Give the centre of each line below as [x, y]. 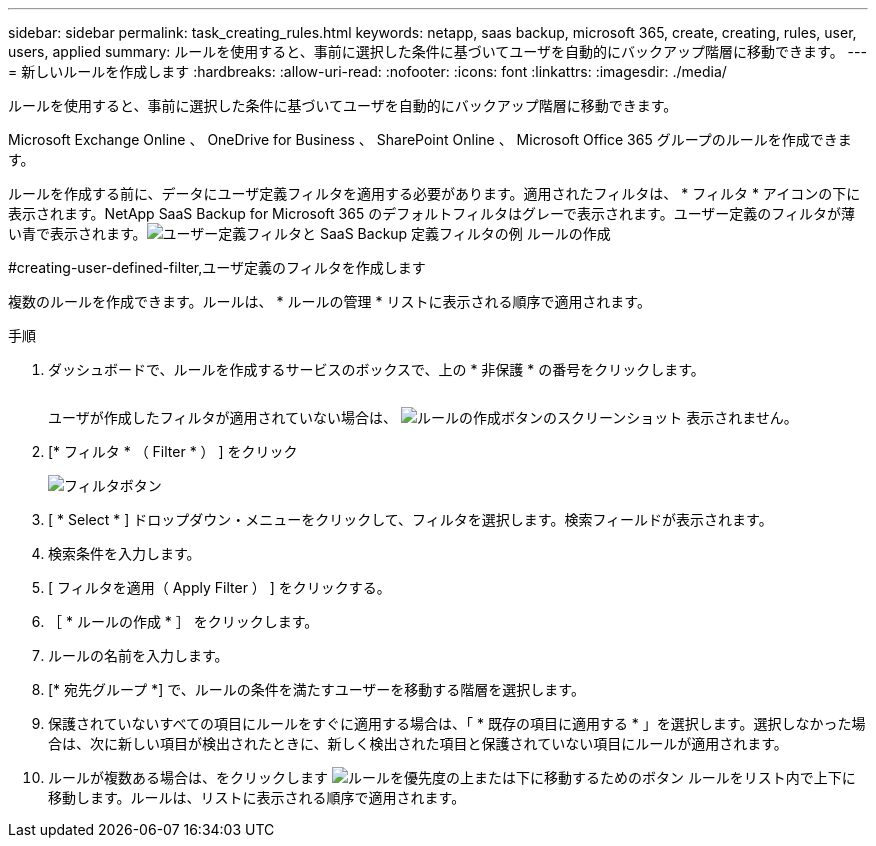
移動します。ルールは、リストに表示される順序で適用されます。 [257, 797]
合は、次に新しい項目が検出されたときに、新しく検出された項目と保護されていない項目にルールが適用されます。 [418, 743]
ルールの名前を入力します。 [138, 655]
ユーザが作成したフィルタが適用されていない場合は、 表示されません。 [423, 417]
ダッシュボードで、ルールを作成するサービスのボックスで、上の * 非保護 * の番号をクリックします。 [376, 369]
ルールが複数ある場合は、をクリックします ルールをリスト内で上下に [452, 777]
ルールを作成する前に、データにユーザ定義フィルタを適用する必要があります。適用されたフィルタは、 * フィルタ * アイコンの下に [434, 193]
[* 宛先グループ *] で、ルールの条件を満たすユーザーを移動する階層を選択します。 [316, 689]
